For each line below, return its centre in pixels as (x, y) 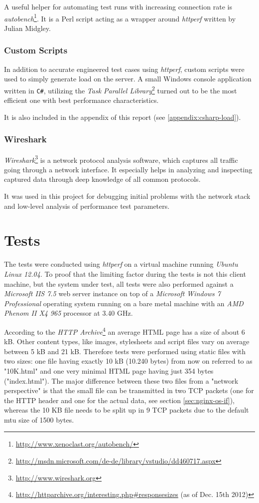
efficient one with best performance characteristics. (81, 100)
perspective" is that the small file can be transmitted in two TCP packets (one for (129, 390)
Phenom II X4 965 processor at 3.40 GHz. (68, 313)
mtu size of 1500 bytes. (39, 419)
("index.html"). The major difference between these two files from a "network (121, 380)
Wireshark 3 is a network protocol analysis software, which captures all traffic (121, 159)
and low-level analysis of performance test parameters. (87, 206)
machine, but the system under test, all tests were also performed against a (119, 283)
